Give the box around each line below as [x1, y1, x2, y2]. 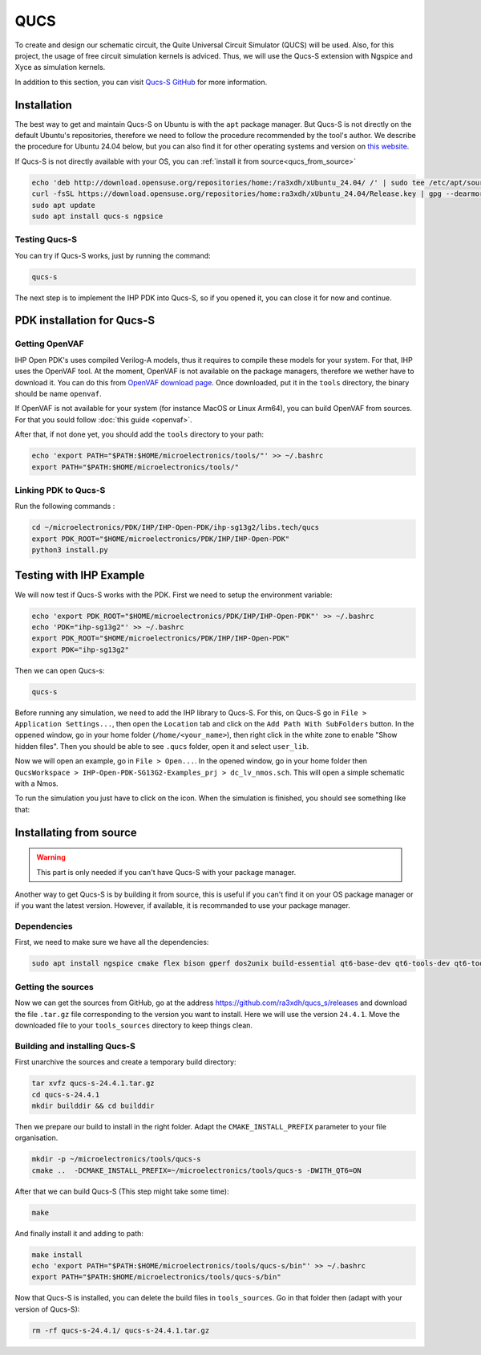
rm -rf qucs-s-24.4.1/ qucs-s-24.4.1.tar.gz [31, 1325, 210, 1335]
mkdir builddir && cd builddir [31, 1101, 156, 1110]
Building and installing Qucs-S [14, 1040, 135, 1052]
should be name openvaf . [14, 389, 102, 398]
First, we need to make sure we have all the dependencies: [14, 938, 209, 947]
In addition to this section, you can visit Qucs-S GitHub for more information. [14, 77, 268, 87]
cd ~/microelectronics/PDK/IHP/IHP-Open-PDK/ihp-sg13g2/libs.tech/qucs [31, 523, 320, 532]
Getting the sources [14, 981, 94, 992]
